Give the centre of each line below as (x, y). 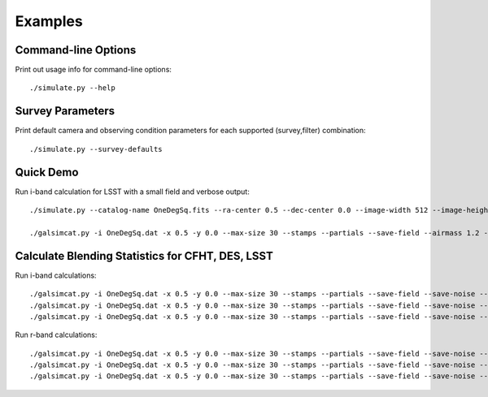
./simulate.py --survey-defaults (96, 149)
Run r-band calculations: (56, 335)
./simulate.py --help (72, 88)
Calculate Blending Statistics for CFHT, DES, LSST (144, 256)
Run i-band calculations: (56, 275)
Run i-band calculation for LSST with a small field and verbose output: (132, 192)
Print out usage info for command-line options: (94, 70)
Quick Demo (47, 172)
